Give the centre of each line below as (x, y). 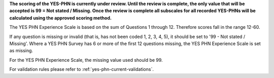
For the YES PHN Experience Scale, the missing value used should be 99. (86, 60)
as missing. (21, 51)
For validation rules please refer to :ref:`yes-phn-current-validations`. (82, 69)
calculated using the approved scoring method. (60, 18)
